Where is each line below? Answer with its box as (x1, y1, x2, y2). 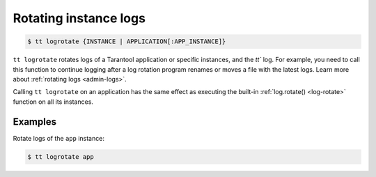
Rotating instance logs (13, 10, 146, 26)
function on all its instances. (13, 98, 94, 106)
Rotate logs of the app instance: (13, 134, 104, 142)
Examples (13, 116, 57, 128)
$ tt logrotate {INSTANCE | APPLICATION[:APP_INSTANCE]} (27, 38, 226, 45)
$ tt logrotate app (27, 153, 94, 160)
